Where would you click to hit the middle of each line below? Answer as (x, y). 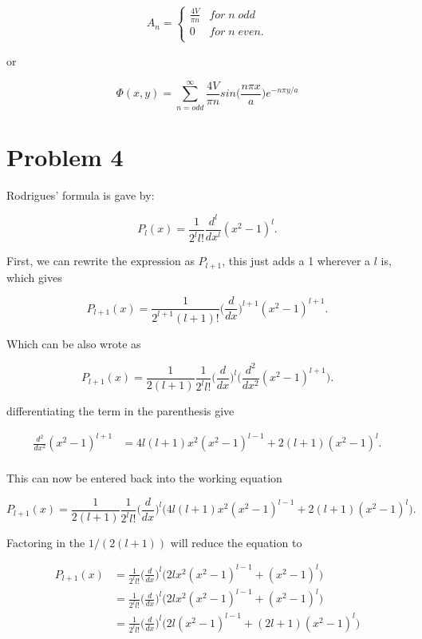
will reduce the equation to (236, 542)
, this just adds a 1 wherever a (296, 261)
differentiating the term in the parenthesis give (120, 410)
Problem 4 (65, 156)
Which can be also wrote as (74, 343)
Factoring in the (46, 542)
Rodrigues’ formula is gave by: (81, 194)
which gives (34, 277)
